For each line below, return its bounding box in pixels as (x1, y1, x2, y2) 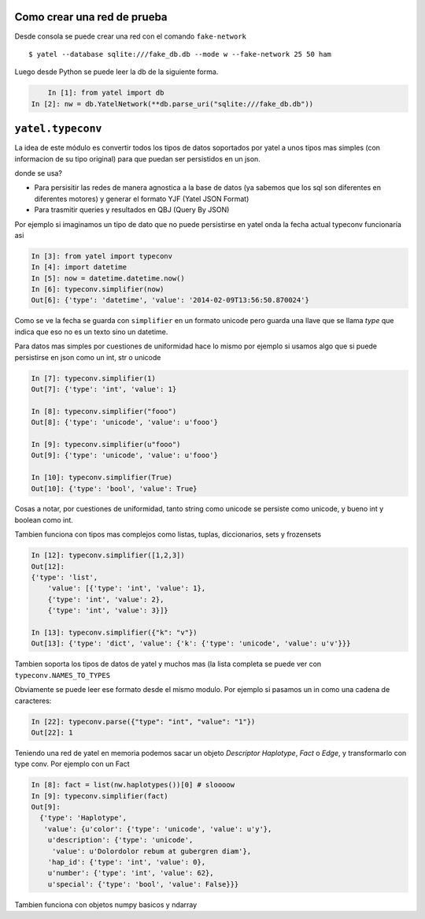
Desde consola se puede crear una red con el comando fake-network (14, 32, 247, 41)
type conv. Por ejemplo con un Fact (14, 759, 130, 768)
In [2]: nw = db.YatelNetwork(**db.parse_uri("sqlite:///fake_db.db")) (31, 99, 314, 108)
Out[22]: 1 (31, 727, 73, 737)
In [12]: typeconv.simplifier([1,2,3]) (31, 551, 185, 560)
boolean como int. (14, 515, 74, 524)
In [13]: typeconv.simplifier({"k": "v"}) (31, 627, 198, 637)
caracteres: (14, 696, 52, 705)
